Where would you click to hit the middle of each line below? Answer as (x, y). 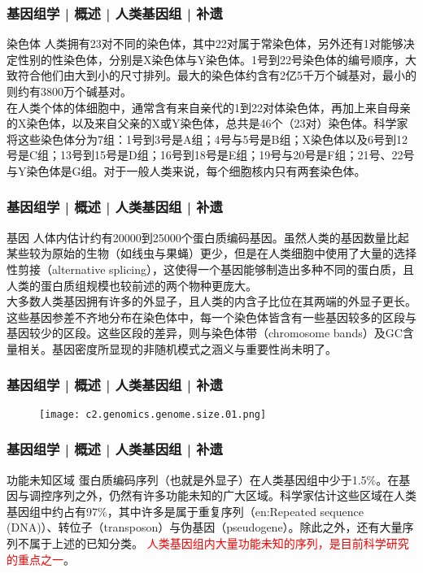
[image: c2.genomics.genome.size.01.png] (153, 414)
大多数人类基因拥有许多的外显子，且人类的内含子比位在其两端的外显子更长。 (211, 301)
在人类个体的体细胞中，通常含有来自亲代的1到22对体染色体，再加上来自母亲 (209, 107)
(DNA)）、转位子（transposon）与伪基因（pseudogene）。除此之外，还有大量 (205, 527)
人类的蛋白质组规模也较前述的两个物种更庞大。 (132, 285)
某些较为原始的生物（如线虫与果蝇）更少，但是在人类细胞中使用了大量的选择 (211, 253)
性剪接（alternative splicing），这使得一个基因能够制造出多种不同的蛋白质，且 (211, 269)
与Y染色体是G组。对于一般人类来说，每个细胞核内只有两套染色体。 (186, 170)
